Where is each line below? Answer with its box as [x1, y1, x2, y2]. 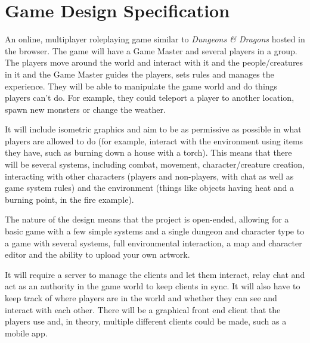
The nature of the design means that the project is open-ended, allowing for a [5, 213, 289, 225]
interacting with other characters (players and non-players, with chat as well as [5, 169, 294, 182]
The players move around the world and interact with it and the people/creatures [5, 56, 303, 69]
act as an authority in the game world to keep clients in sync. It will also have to [5, 280, 300, 292]
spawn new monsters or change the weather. [5, 103, 166, 115]
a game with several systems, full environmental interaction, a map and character [5, 236, 302, 249]
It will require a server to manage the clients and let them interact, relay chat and [5, 268, 305, 280]
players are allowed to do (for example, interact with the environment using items [5, 134, 303, 147]
